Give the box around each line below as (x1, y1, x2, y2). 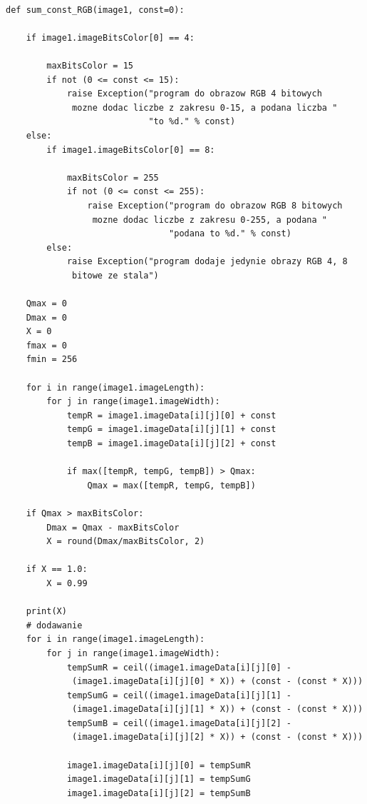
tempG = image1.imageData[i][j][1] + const (66, 424, 276, 435)
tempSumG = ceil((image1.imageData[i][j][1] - (66, 690, 291, 700)
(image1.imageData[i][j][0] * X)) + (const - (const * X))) (72, 676, 363, 687)
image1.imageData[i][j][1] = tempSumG (66, 774, 251, 785)
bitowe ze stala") (72, 270, 159, 281)
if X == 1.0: (26, 564, 88, 575)
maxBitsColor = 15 (46, 60, 133, 71)
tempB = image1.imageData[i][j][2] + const (66, 438, 276, 448)
